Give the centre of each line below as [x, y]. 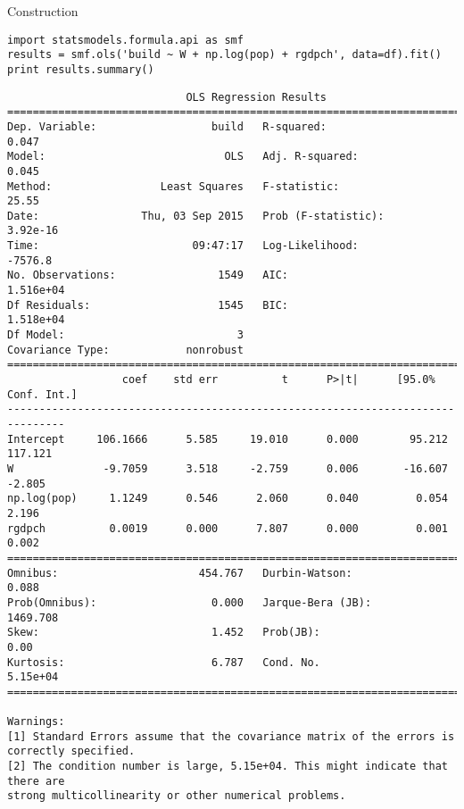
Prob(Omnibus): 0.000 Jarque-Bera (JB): [190, 602]
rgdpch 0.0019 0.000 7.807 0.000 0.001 [228, 528]
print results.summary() [81, 69]
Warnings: [36, 722]
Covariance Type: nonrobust [125, 350]
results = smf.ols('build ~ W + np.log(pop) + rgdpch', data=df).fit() [224, 55]
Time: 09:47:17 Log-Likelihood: [183, 246]
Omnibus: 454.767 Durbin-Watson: [180, 573]
